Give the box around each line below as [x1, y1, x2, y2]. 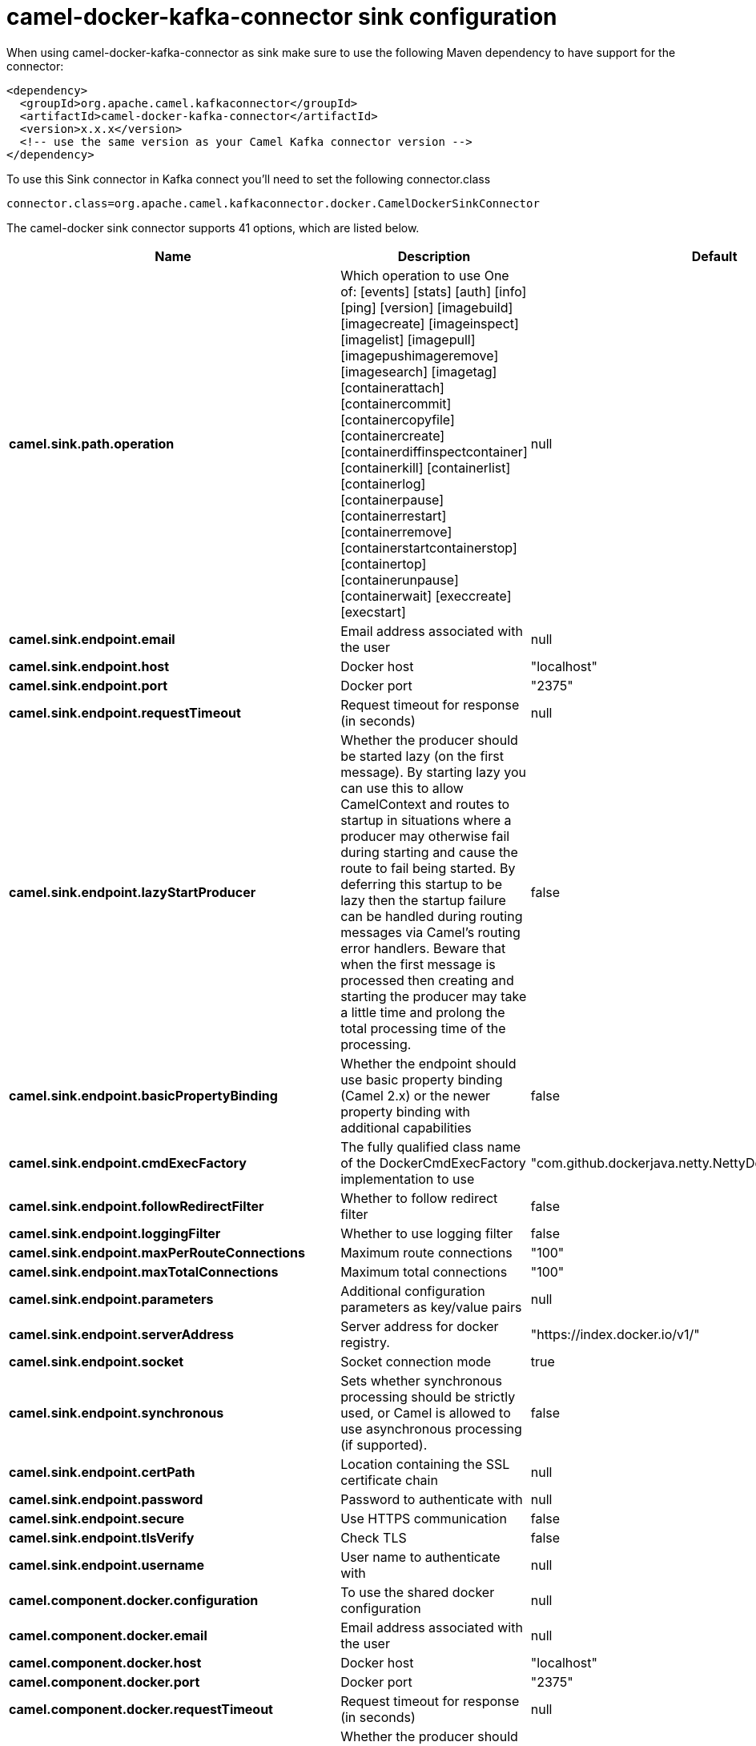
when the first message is [340, 955, 496, 972]
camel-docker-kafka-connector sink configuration [6, 3, 557, 30]
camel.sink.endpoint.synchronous [9, 1404, 224, 1421]
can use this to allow [340, 779, 464, 796]
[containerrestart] [340, 507, 447, 524]
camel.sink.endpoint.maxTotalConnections [9, 1263, 279, 1280]
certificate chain [340, 1471, 438, 1488]
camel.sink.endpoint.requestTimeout [9, 704, 241, 721]
